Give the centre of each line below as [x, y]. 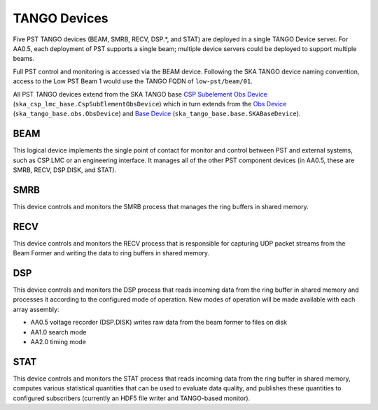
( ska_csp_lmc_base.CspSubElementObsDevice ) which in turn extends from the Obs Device [150, 104]
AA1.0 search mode [58, 332]
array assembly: [36, 309]
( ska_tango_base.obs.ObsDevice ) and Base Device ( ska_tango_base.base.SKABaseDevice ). [157, 114]
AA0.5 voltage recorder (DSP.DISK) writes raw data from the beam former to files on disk [159, 323]
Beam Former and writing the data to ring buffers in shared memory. [111, 253]
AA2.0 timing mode [58, 342]
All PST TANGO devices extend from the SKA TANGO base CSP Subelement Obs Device [140, 94]
